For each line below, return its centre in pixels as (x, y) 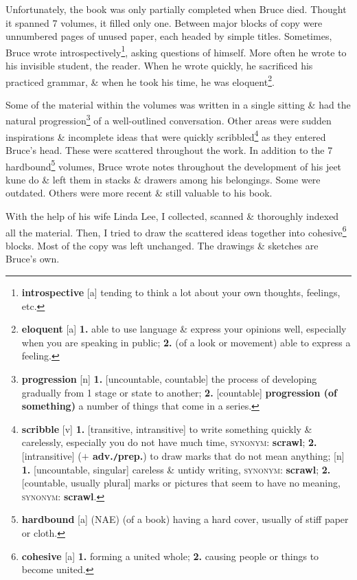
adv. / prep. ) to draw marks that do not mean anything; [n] (218, 455)
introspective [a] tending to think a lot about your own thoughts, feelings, (181, 292)
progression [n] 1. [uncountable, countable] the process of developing (169, 379)
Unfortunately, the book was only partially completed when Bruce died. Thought (176, 9)
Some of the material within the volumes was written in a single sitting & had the (178, 104)
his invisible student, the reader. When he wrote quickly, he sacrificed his (159, 66)
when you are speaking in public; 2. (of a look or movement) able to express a (186, 342)
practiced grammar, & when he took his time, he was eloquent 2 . (140, 80)
